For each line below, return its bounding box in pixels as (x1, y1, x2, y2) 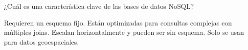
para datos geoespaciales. (4, 36, 79, 47)
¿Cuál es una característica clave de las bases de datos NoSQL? (4, 1, 194, 11)
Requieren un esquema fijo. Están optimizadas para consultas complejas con (4, 17, 232, 27)
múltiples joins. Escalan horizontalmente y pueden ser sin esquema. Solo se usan (4, 27, 244, 37)
